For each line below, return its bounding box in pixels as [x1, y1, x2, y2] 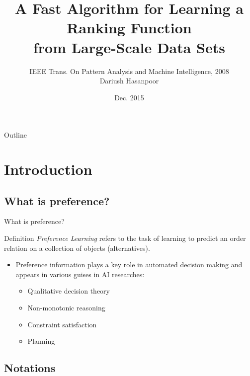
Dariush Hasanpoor [99, 75, 159, 86]
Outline [4, 130, 27, 140]
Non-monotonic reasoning [27, 302, 105, 313]
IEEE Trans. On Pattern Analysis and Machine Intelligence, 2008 [29, 66, 229, 76]
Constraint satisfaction [27, 319, 97, 329]
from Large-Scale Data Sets [33, 37, 225, 57]
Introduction [4, 159, 92, 179]
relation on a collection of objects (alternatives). [4, 242, 150, 253]
